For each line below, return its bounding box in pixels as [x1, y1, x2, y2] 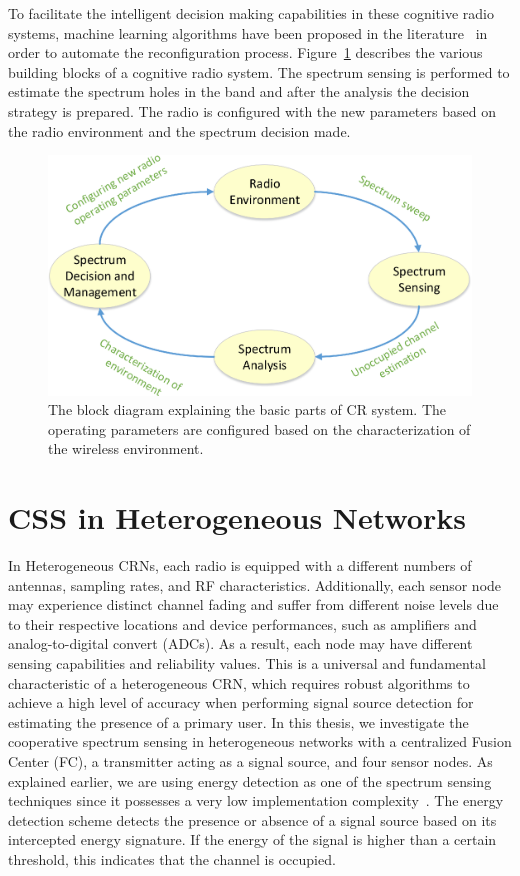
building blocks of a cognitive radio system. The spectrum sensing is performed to [8, 61, 510, 82]
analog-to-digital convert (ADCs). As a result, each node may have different [8, 633, 473, 654]
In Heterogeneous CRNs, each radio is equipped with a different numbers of [8, 555, 472, 576]
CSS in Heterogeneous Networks [8, 497, 466, 538]
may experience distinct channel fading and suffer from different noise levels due [8, 594, 499, 615]
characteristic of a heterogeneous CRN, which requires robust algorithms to [8, 672, 470, 693]
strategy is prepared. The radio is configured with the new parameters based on [8, 100, 496, 121]
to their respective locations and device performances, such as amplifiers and [8, 613, 477, 634]
